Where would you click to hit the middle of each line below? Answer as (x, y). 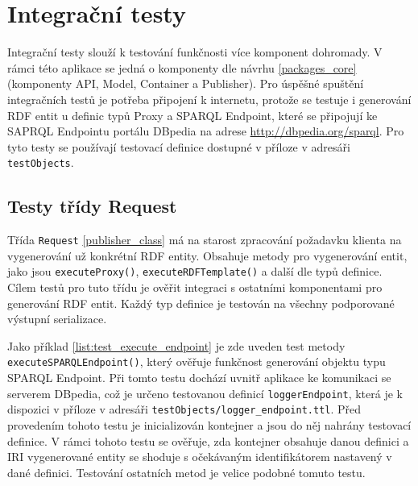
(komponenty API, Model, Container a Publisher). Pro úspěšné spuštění (186, 83)
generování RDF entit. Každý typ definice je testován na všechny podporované (201, 303)
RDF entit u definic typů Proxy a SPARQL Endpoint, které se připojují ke (192, 115)
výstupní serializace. (57, 319)
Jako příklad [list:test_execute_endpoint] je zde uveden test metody (176, 345)
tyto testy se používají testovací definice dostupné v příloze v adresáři (179, 146)
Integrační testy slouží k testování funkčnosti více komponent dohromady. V (195, 52)
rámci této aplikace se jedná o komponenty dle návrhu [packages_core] (182, 67)
